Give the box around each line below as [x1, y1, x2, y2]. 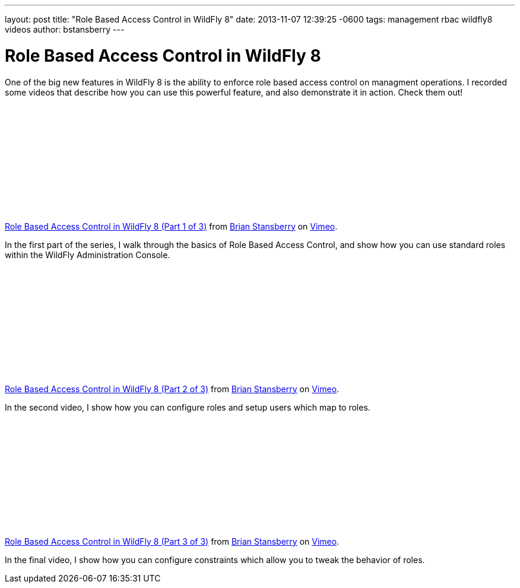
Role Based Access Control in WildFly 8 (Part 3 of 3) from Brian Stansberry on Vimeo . [5, 536, 340, 546]
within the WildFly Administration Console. [5, 249, 170, 260]
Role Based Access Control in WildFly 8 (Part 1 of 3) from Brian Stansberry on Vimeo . [5, 221, 338, 231]
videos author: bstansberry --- [5, 24, 125, 34]
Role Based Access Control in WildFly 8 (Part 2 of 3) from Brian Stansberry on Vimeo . [5, 383, 340, 394]
